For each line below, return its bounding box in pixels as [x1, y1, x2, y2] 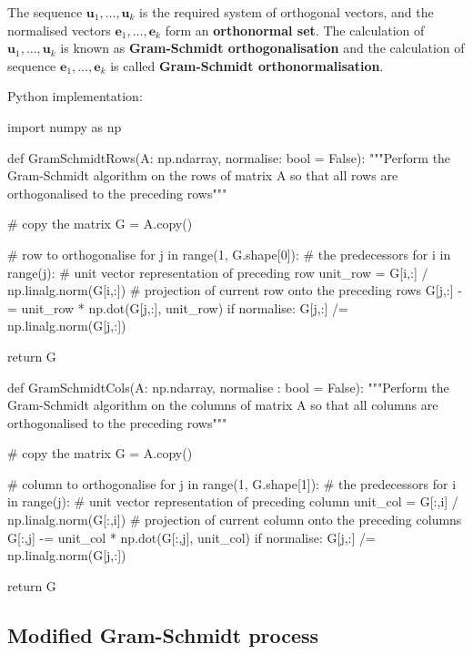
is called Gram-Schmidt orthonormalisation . [110, 56, 384, 75]
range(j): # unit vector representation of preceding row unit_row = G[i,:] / [7, 262, 428, 281]
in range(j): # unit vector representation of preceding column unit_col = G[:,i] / [7, 492, 458, 511]
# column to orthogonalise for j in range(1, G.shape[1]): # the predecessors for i [7, 474, 457, 493]
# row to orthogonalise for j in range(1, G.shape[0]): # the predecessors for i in [7, 244, 451, 263]
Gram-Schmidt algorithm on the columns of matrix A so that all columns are [7, 395, 438, 414]
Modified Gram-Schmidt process [7, 620, 319, 649]
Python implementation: [7, 87, 143, 106]
